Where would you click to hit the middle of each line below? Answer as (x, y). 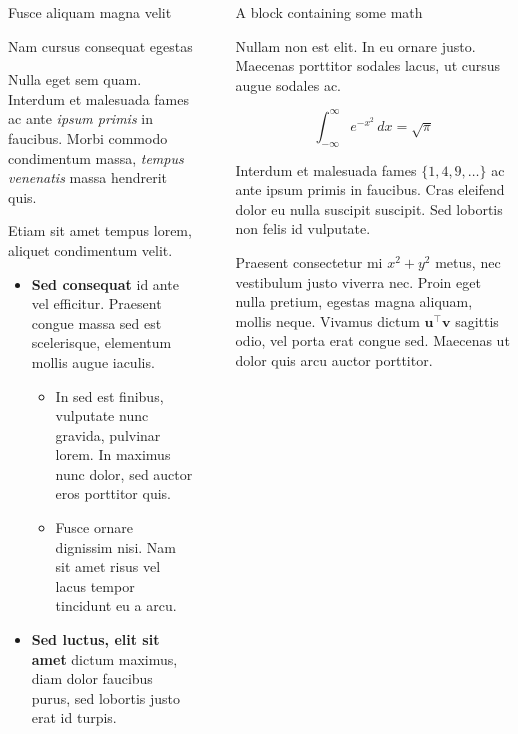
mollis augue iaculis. (93, 361)
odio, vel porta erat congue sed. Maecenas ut (372, 340)
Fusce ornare (94, 527)
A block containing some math (329, 12)
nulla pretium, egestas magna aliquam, (354, 301)
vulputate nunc (102, 415)
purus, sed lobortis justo (105, 697)
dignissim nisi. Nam (115, 546)
